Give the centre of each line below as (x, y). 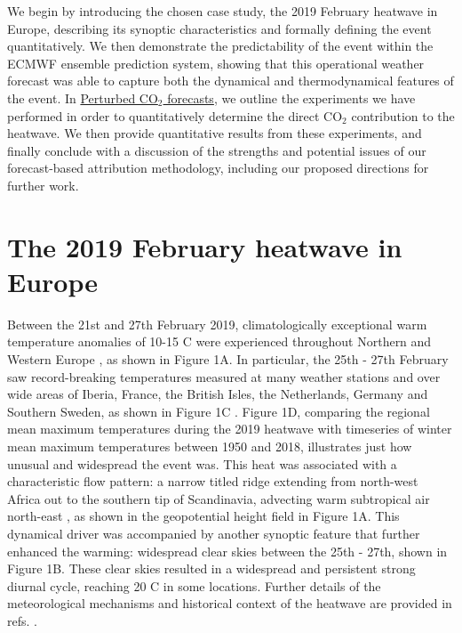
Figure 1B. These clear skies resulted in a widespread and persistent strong (211, 568)
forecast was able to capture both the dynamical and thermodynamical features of (231, 81)
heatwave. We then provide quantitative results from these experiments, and (215, 133)
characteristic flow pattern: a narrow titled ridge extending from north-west (213, 481)
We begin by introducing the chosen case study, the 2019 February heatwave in (223, 11)
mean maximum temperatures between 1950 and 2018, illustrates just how (210, 446)
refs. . (22, 620)
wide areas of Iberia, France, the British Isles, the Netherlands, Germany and (218, 394)
